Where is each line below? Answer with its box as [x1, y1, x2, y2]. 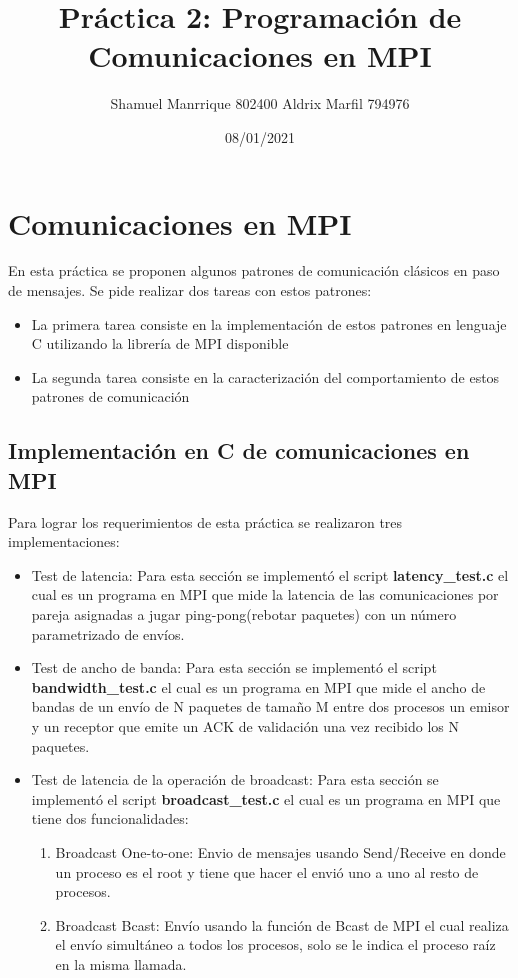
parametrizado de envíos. [31, 623, 185, 644]
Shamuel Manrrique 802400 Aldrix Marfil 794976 [110, 93, 410, 114]
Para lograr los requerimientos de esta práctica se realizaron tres [8, 511, 403, 532]
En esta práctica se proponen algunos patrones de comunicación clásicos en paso [8, 260, 500, 281]
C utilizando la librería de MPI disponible [31, 333, 289, 354]
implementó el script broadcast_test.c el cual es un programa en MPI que [31, 788, 501, 809]
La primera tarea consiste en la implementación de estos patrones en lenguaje [31, 313, 507, 334]
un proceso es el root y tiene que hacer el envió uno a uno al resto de [55, 861, 479, 882]
